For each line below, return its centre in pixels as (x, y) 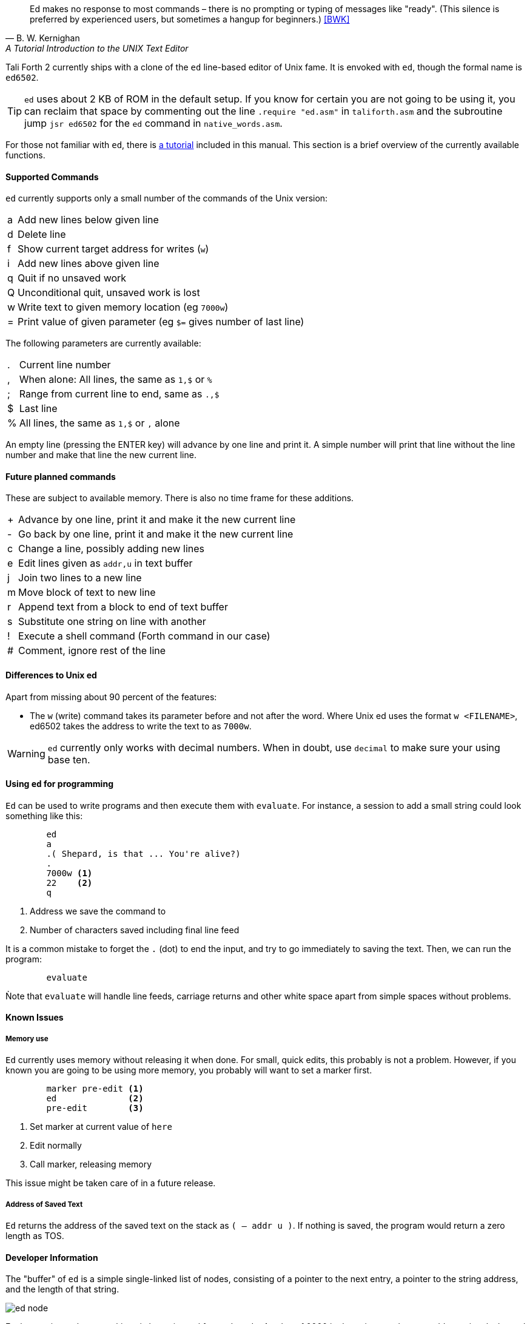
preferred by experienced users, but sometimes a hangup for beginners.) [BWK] (190, 19)
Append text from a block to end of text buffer (123, 607)
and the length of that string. (62, 1289)
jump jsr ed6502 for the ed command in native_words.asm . (153, 123)
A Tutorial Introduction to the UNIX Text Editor (97, 48)
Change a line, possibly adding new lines (112, 549)
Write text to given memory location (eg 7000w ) (123, 307)
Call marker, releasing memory (91, 1164)
